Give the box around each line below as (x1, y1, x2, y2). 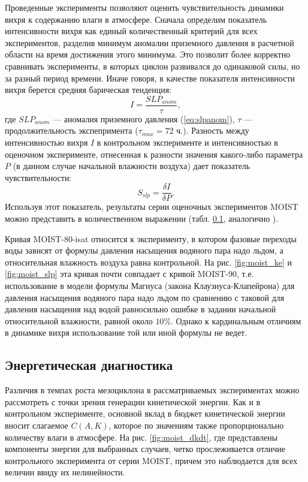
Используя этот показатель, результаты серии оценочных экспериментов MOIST (5, 200, 298, 213)
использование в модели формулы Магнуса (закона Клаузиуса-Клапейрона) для (5, 279, 295, 291)
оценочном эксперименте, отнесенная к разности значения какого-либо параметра (5, 147, 303, 160)
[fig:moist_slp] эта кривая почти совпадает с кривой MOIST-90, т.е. (5, 267, 254, 280)
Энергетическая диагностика (5, 356, 173, 374)
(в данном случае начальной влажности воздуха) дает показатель (13, 159, 250, 172)
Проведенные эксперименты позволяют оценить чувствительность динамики (5, 1, 284, 13)
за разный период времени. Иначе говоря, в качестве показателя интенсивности (5, 71, 295, 84)
